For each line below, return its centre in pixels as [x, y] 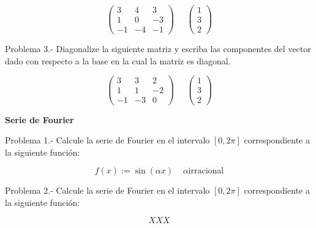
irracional [206, 171]
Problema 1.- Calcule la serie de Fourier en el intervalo [107, 140]
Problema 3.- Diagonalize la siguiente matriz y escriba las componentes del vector [158, 49]
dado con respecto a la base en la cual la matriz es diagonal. [118, 60]
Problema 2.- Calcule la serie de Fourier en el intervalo [107, 190]
